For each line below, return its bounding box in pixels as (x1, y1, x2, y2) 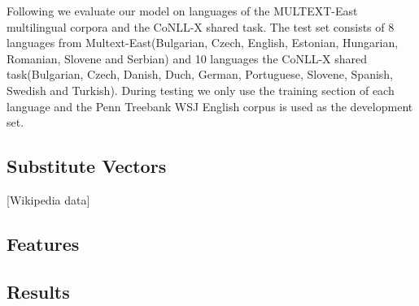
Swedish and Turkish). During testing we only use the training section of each (7, 81, 395, 98)
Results (7, 278, 70, 304)
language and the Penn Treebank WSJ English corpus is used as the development (7, 97, 413, 114)
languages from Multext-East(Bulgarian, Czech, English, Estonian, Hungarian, (7, 34, 399, 51)
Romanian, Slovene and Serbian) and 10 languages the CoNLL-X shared (7, 50, 368, 67)
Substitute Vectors (7, 153, 167, 179)
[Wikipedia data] (7, 191, 90, 208)
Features (7, 231, 80, 256)
